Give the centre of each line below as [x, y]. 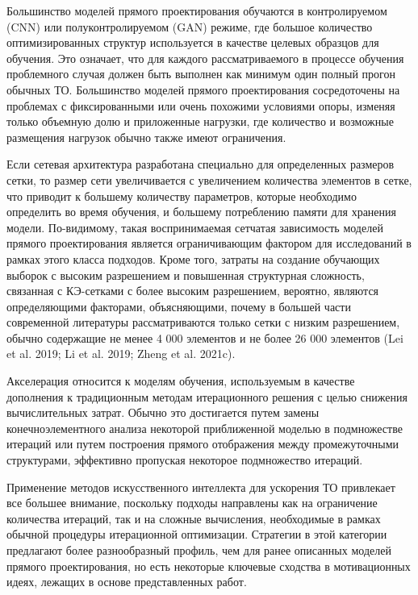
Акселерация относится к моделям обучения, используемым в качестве [181, 381]
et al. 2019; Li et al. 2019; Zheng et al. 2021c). [121, 354]
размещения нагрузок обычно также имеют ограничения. [146, 137]
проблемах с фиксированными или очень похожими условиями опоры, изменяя [201, 105]
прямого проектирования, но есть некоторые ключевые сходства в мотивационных [209, 566]
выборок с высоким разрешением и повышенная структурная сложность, [186, 275]
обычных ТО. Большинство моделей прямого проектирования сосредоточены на [203, 89]
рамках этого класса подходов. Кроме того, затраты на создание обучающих [193, 258]
